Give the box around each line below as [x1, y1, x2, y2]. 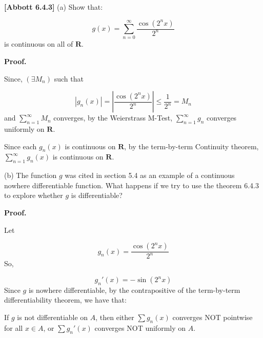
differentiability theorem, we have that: [4, 294, 127, 305]
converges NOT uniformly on [94, 322, 186, 333]
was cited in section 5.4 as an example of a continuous [65, 170, 235, 181]
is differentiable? [71, 190, 123, 201]
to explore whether [4, 190, 63, 201]
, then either [95, 312, 134, 323]
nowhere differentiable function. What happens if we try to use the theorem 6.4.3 [4, 180, 259, 190]
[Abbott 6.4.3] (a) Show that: [4, 2, 103, 12]
